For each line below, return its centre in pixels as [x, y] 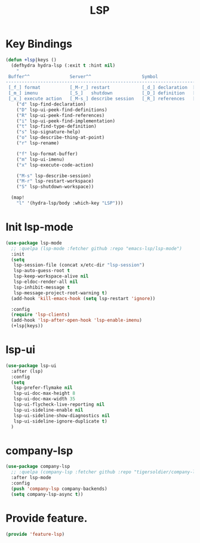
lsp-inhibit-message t [41, 287]
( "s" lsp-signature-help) [49, 132]
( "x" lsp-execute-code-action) [55, 165]
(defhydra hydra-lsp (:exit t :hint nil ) [63, 65]
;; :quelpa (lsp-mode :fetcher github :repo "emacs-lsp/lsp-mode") [97, 248]
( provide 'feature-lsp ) [35, 534]
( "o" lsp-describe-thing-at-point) [61, 138]
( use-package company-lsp [38, 467]
